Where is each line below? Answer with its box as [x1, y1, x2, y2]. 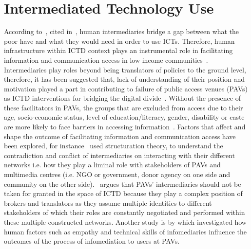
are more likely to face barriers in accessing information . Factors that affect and [4, 122, 246, 132]
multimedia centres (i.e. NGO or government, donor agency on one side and [4, 169, 230, 179]
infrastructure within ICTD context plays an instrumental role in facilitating [4, 45, 233, 55]
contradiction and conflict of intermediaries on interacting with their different [4, 150, 235, 160]
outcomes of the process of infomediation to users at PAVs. [4, 236, 180, 246]
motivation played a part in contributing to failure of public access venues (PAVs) [4, 83, 248, 93]
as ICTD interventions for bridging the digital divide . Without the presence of [4, 93, 241, 103]
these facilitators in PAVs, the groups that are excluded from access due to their [4, 102, 243, 112]
